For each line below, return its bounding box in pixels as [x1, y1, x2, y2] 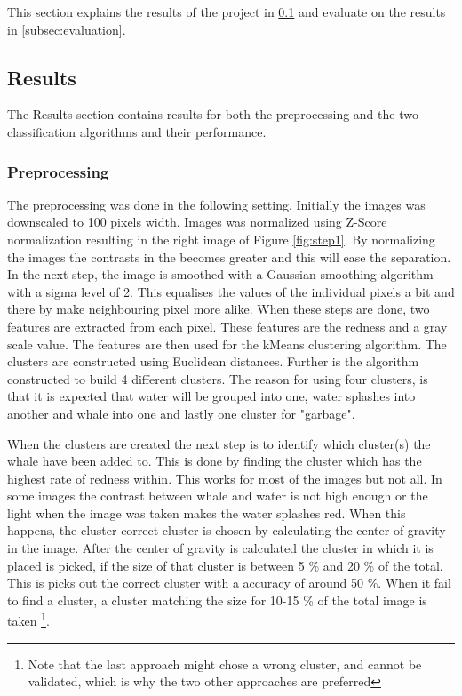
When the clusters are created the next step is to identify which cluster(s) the [7, 434, 431, 452]
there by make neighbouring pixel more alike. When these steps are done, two [7, 300, 430, 318]
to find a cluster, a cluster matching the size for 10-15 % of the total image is [7, 590, 427, 609]
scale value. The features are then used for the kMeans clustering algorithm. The [7, 334, 447, 353]
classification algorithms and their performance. [7, 122, 267, 140]
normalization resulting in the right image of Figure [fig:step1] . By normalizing [7, 229, 435, 248]
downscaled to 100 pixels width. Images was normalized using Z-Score [7, 212, 387, 231]
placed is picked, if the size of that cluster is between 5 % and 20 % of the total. [7, 556, 443, 574]
